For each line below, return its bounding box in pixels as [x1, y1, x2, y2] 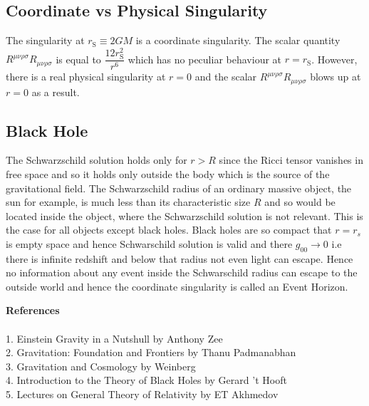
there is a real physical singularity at [6, 69, 166, 84]
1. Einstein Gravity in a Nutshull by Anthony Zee [6, 330, 223, 345]
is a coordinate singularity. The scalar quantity [135, 33, 341, 48]
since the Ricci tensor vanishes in [219, 152, 363, 167]
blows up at [310, 69, 361, 84]
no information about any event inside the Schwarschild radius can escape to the [6, 265, 358, 280]
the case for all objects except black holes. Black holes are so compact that [6, 222, 332, 237]
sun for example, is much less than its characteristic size [6, 194, 251, 209]
